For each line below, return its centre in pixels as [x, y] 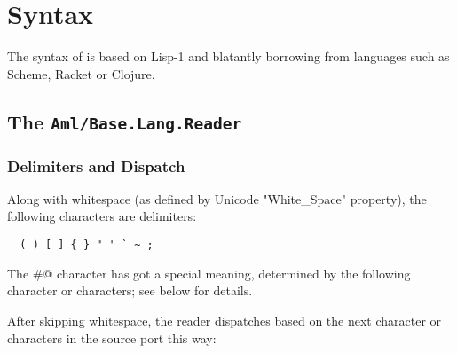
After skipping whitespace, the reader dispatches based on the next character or [225, 320]
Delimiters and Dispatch [96, 165]
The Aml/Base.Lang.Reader [125, 121]
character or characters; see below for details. [130, 290]
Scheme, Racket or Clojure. [81, 73]
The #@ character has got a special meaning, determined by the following [209, 273]
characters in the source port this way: [112, 337]
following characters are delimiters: [102, 216]
